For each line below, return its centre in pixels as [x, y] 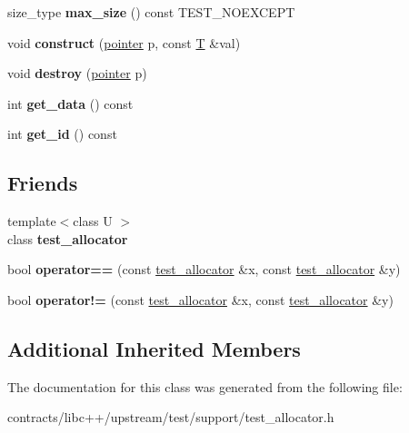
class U [93, 221]
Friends [43, 183]
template [32, 221]
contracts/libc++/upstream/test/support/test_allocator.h [171, 417]
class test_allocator [68, 238]
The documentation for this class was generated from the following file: [205, 386]
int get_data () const [70, 103]
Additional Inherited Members [154, 348]
